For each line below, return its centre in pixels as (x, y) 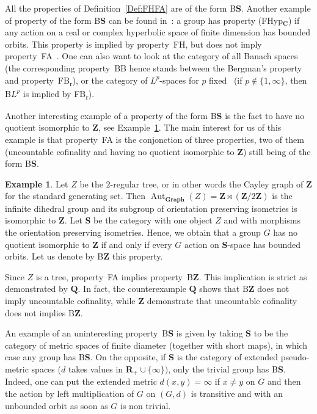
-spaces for (179, 80)
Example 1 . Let (37, 183)
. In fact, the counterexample (132, 289)
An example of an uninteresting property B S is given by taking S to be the (147, 333)
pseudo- (295, 357)
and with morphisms (262, 220)
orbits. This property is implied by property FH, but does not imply (133, 44)
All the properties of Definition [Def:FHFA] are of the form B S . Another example (158, 8)
